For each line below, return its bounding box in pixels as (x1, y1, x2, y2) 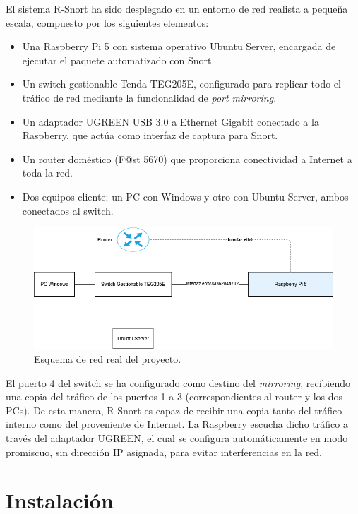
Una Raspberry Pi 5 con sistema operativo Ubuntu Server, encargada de (22, 39, 336, 54)
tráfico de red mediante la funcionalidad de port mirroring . (22, 90, 277, 104)
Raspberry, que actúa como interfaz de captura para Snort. (22, 128, 278, 143)
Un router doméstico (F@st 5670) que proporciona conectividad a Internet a (22, 151, 352, 166)
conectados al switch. (22, 203, 114, 217)
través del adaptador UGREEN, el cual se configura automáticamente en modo (6, 430, 348, 445)
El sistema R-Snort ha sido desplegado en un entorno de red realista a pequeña (6, 1, 348, 16)
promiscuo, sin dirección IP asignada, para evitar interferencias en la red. (6, 444, 323, 459)
